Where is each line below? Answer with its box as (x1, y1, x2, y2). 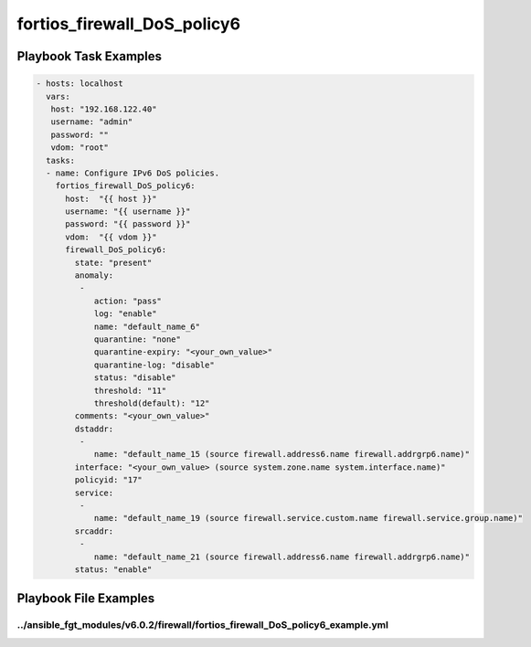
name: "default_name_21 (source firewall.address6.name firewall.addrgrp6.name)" (93, 551, 471, 562)
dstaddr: (74, 423, 114, 434)
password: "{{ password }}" (65, 219, 191, 229)
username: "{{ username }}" (65, 207, 191, 217)
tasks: (46, 155, 76, 165)
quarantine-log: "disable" (93, 359, 215, 370)
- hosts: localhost (36, 79, 123, 89)
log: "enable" (93, 309, 157, 319)
